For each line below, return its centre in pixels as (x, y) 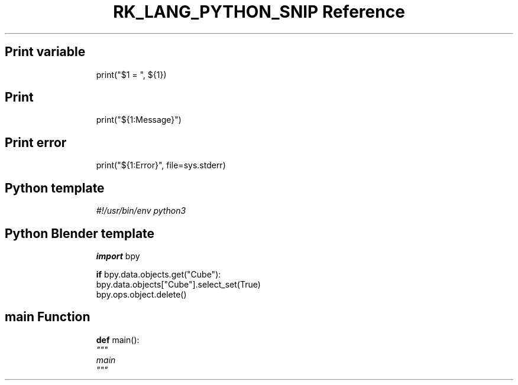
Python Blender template (80, 233)
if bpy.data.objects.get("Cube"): (158, 274)
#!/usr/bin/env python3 (141, 211)
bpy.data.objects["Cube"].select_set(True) (178, 284)
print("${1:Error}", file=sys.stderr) (161, 165)
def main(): (118, 340)
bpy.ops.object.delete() (141, 294)
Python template (55, 188)
